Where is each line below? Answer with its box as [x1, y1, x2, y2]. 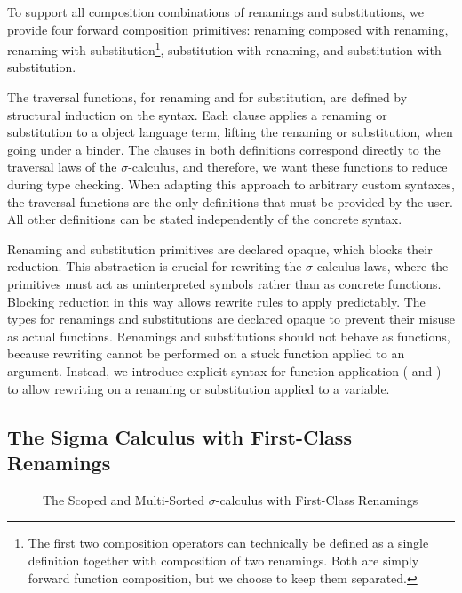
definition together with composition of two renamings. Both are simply [28, 550, 419, 569]
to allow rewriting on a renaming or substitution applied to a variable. [7, 379, 390, 397]
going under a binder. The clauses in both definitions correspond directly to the [7, 140, 441, 158]
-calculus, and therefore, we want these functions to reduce [128, 157, 448, 176]
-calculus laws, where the [313, 257, 449, 276]
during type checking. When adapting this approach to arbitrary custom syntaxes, [7, 175, 455, 193]
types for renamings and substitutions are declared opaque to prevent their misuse [7, 309, 455, 328]
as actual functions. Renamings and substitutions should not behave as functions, [7, 326, 450, 345]
